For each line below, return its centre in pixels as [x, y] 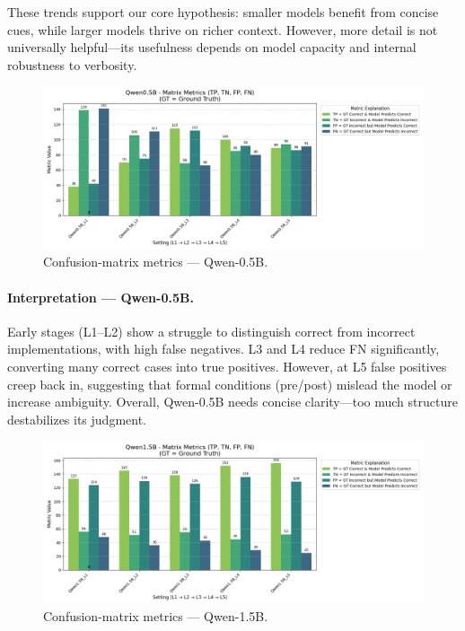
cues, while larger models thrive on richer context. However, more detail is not [223, 29]
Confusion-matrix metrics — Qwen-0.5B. [156, 262]
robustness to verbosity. [72, 64]
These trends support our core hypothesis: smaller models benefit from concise [223, 12]
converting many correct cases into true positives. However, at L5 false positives [227, 366]
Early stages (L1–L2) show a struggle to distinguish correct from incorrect [211, 331]
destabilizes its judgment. [77, 419]
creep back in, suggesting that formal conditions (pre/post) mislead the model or [230, 384]
